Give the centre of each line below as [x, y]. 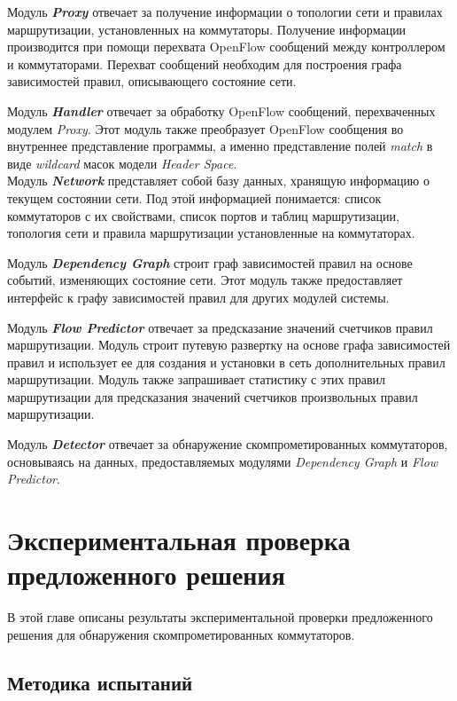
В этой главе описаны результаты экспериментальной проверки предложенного [220, 617]
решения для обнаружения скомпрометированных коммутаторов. [181, 634]
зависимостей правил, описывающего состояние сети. [152, 81]
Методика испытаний [100, 682]
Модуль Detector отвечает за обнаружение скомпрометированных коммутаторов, [228, 444]
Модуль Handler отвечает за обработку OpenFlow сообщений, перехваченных [221, 110]
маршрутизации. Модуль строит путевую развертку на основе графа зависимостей [229, 345]
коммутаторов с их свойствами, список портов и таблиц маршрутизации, [203, 215]
